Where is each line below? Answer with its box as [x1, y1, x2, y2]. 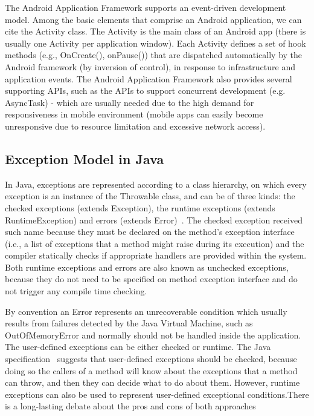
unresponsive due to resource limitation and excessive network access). [5, 119, 266, 132]
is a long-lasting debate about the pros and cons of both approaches [5, 400, 256, 412]
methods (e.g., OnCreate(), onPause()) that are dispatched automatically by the [5, 48, 303, 61]
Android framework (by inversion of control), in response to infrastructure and [5, 60, 295, 73]
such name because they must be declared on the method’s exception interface [5, 225, 295, 238]
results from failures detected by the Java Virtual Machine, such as [5, 317, 253, 329]
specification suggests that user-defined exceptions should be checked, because [5, 352, 297, 365]
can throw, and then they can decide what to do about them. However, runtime [5, 376, 300, 389]
